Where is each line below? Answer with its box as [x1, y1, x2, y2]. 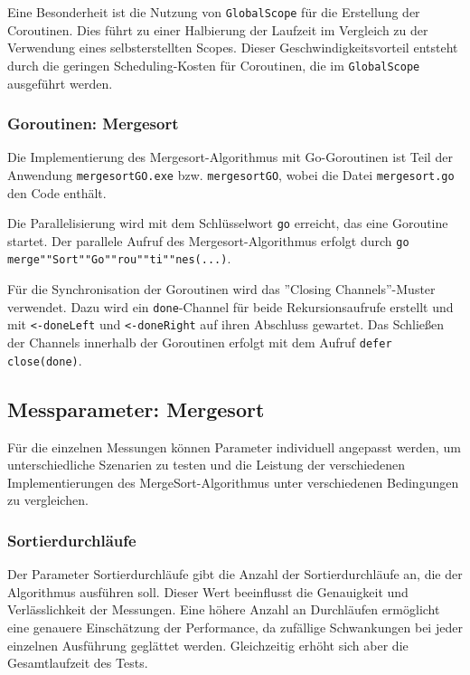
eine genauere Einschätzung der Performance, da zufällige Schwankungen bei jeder [7, 617, 463, 636]
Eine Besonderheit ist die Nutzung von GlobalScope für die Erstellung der [7, 3, 420, 21]
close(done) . [7, 350, 82, 369]
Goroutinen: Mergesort [7, 112, 179, 135]
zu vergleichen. [7, 490, 89, 509]
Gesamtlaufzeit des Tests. [7, 653, 148, 672]
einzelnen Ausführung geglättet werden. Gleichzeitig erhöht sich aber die [7, 635, 409, 654]
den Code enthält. [7, 183, 107, 202]
